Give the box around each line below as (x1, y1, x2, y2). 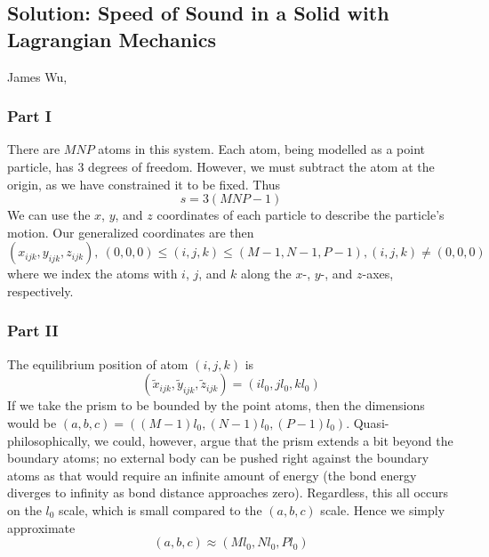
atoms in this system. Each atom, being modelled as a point (98, 140, 426, 158)
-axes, (362, 264, 394, 283)
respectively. (7, 281, 74, 300)
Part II (7, 319, 59, 342)
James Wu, (7, 67, 68, 85)
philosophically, (7, 431, 91, 449)
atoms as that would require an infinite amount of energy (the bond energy (7, 465, 417, 484)
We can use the (7, 206, 91, 224)
